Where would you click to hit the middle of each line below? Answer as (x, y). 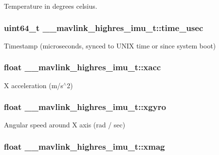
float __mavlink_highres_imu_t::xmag (84, 146)
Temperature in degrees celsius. (51, 6)
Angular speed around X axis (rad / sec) (65, 125)
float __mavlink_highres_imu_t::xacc (82, 67)
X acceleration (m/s (34, 85)
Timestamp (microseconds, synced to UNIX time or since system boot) (110, 45)
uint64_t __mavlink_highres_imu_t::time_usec (104, 27)
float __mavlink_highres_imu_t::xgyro (85, 107)
